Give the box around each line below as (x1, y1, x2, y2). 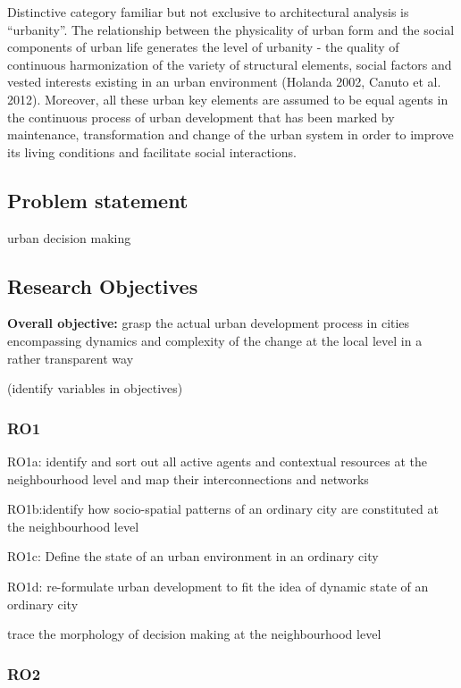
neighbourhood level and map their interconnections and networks (7, 469, 369, 488)
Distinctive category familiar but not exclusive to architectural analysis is (7, 3, 409, 21)
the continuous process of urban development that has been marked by (7, 107, 395, 126)
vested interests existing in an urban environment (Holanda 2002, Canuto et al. (7, 72, 441, 91)
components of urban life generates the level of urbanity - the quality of (7, 38, 399, 56)
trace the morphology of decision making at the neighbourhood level (7, 625, 381, 643)
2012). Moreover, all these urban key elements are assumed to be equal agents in (7, 89, 448, 108)
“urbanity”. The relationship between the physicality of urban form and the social (7, 20, 455, 38)
